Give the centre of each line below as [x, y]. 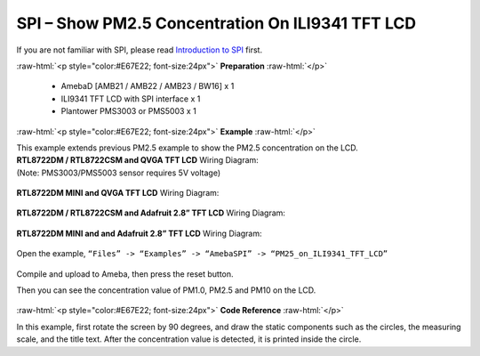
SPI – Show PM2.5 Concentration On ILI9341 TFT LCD [216, 23]
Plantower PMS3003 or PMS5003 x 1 [129, 111]
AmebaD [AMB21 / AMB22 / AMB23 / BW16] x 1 [148, 86]
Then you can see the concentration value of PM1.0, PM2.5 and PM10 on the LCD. [166, 290]
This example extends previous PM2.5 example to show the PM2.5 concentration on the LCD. [188, 148]
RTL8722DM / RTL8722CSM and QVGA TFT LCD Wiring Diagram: [138, 160]
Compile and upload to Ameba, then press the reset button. [125, 274]
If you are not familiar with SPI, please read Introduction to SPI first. [139, 50]
